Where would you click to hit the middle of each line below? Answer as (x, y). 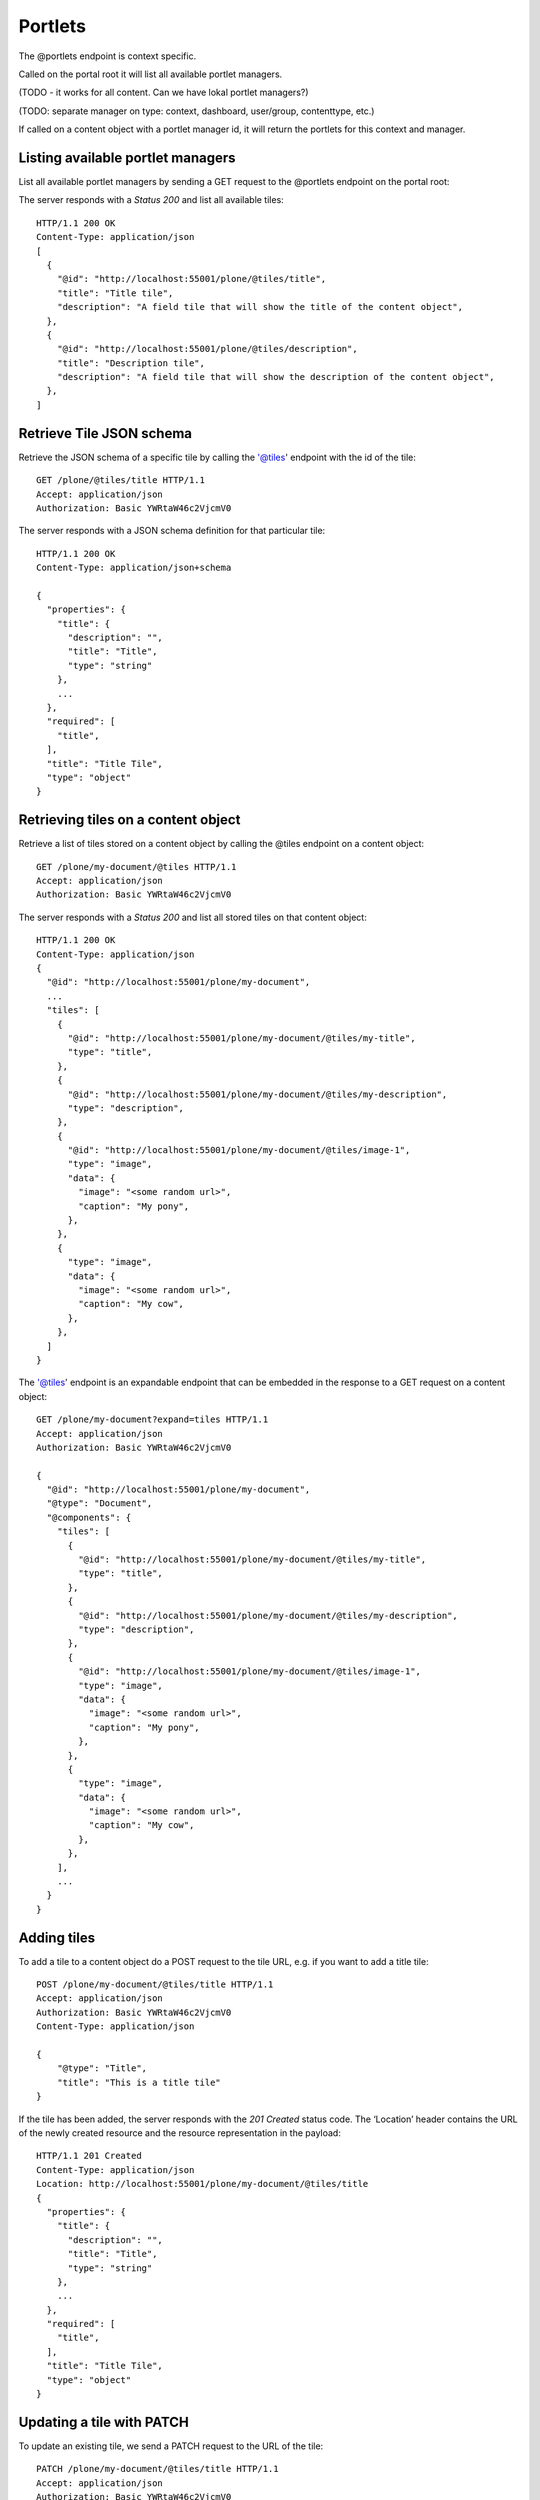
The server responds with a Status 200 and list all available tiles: (151, 200)
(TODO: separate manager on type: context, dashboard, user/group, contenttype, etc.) (196, 111)
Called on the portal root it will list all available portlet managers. (150, 74)
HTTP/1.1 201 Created (89, 2156)
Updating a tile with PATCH (104, 2421)
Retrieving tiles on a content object (129, 820)
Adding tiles (57, 1937)
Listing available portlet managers (127, 157)
